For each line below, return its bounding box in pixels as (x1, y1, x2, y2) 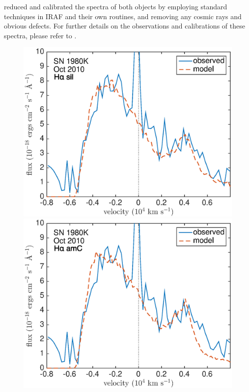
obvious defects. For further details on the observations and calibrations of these (4, 21, 245, 31)
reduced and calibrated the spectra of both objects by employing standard (4, 1, 227, 11)
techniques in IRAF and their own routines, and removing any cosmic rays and (4, 11, 242, 21)
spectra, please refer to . (4, 30, 77, 40)
